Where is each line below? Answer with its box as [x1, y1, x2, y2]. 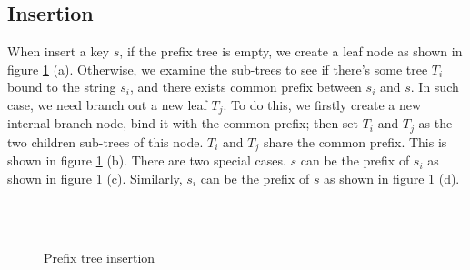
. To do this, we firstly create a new [223, 95, 422, 114]
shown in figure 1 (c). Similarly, [7, 168, 183, 187]
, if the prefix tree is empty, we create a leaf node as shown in [119, 42, 463, 61]
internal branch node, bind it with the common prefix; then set [7, 114, 359, 133]
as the [418, 114, 453, 133]
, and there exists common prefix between [129, 77, 362, 96]
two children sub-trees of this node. [7, 132, 204, 151]
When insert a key [7, 42, 110, 61]
